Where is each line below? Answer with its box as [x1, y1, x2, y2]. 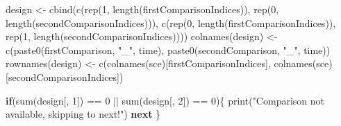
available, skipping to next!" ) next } [6, 107, 161, 121]
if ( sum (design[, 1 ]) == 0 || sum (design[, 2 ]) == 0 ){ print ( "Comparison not [6, 93, 324, 107]
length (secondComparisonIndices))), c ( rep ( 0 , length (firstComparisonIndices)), [6, 15, 336, 30]
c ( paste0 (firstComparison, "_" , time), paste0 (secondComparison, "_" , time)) [6, 42, 331, 57]
